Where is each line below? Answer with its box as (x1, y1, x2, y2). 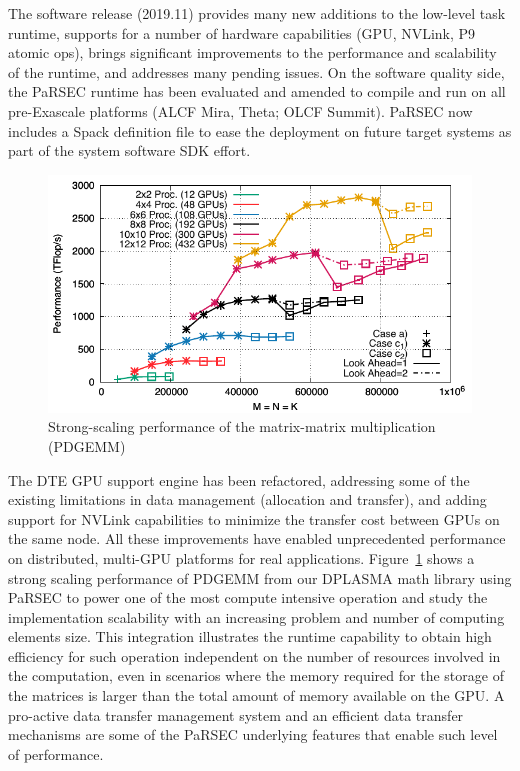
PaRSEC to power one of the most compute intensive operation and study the (8, 587, 488, 608)
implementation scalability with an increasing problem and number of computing (8, 606, 505, 627)
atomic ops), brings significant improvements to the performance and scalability (8, 42, 497, 63)
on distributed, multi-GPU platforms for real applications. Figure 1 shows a (8, 547, 475, 568)
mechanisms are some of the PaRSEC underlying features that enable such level (8, 724, 498, 745)
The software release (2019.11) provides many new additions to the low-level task (8, 3, 506, 23)
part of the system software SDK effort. (8, 140, 251, 161)
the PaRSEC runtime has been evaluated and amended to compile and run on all (8, 81, 506, 102)
